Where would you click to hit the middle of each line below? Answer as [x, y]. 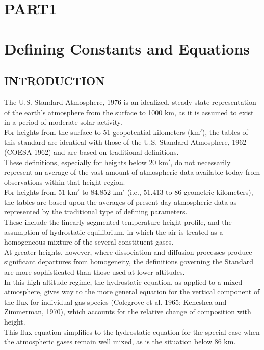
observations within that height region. [65, 182]
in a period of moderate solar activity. [63, 122]
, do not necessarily [201, 162]
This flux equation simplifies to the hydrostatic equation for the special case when [132, 331]
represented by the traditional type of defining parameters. [96, 212]
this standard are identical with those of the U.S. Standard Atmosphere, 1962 [125, 142]
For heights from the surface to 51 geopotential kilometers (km [102, 132]
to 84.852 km [102, 192]
